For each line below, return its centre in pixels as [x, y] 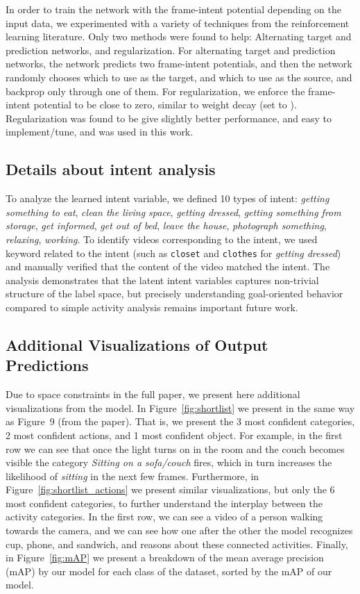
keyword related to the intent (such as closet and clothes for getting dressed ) [173, 253]
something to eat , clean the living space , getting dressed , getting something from [173, 212]
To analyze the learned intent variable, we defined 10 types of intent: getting [168, 198]
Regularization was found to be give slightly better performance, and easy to [169, 118]
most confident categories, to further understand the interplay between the [164, 503]
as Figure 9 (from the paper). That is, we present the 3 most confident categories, [180, 421]
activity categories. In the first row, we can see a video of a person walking [164, 517]
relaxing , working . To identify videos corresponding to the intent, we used [162, 239]
